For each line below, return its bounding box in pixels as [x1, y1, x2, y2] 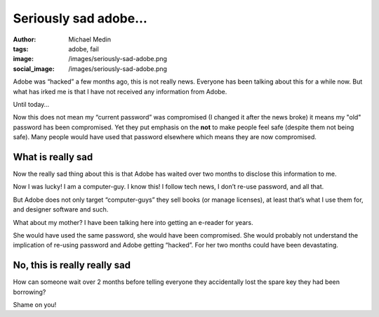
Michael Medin [68, 35, 112, 44]
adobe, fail [68, 44, 100, 53]
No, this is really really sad [13, 259, 131, 271]
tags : [13, 44, 29, 53]
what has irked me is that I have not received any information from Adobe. [13, 87, 227, 96]
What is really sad [13, 151, 93, 163]
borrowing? [13, 287, 46, 296]
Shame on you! [13, 301, 57, 309]
